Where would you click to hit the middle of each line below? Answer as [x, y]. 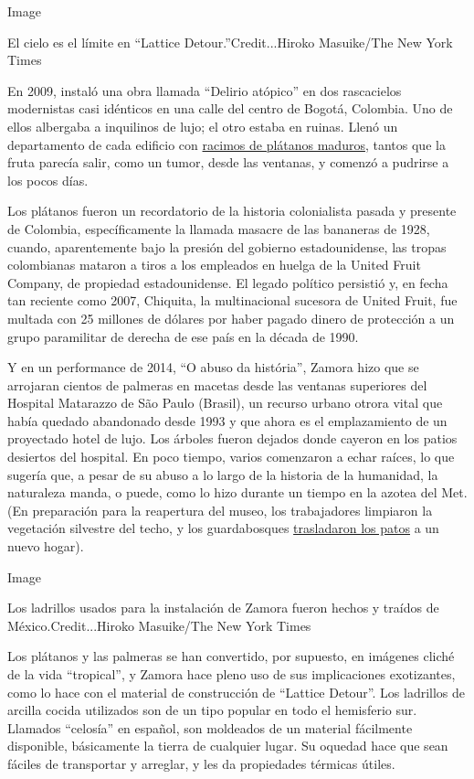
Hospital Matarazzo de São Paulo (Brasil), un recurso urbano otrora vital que [225, 403]
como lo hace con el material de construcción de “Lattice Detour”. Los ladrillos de [237, 692]
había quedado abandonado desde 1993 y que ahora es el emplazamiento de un [227, 420]
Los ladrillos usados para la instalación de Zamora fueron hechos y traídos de [223, 608]
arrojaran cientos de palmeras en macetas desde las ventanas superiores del [217, 384]
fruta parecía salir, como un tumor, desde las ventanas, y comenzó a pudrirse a [228, 162]
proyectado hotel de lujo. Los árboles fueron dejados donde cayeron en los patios [232, 438]
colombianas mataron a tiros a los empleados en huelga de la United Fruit [214, 265]
